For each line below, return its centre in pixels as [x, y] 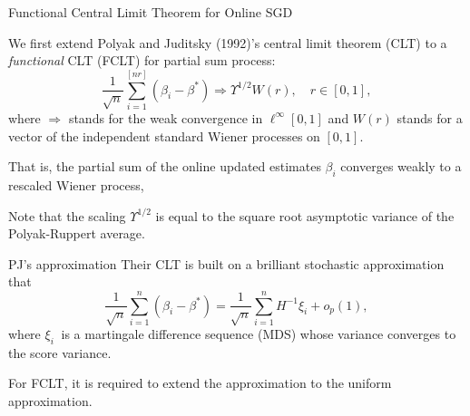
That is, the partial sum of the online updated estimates [165, 166]
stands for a [430, 117]
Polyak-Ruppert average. [77, 233]
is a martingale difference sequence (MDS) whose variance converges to [259, 334]
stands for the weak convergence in [166, 117]
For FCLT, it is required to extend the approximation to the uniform [200, 383]
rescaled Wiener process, [76, 184]
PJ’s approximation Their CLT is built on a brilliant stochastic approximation [226, 263]
